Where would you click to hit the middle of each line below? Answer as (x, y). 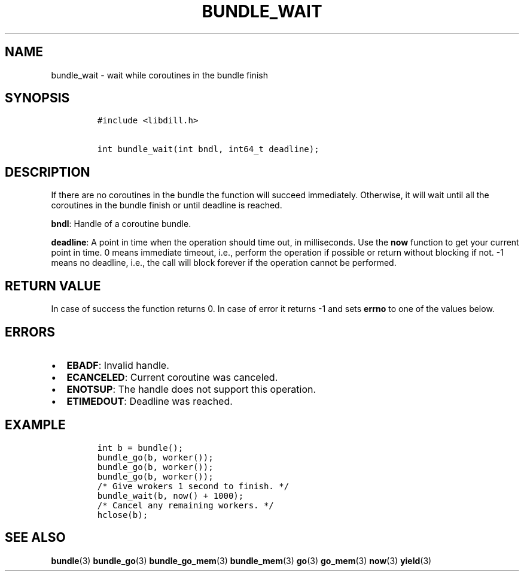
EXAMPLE (35, 425)
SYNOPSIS (37, 98)
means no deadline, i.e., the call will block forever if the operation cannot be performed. (224, 263)
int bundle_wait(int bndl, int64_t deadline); (208, 149)
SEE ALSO (35, 538)
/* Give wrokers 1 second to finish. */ (193, 486)
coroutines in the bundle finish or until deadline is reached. (167, 205)
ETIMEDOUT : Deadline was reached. (150, 401)
